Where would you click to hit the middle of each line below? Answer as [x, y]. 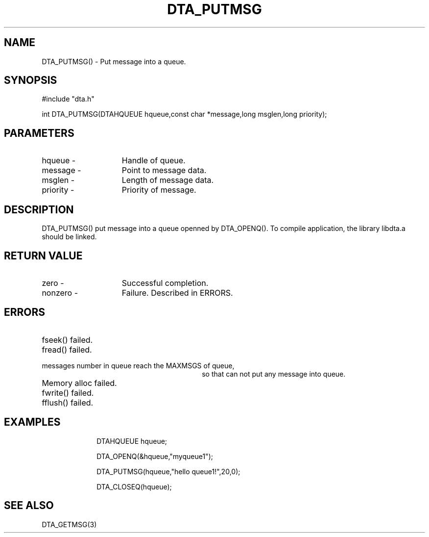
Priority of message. [159, 190]
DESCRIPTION [39, 209]
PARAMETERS [39, 133]
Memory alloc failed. [79, 383]
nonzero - [60, 293]
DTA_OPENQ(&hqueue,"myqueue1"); [155, 456]
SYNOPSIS [31, 80]
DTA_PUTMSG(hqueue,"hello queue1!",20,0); [168, 471]
